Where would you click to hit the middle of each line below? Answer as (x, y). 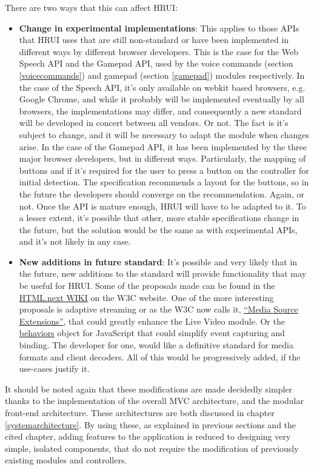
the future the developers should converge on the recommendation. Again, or (162, 194)
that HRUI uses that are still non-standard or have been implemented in (154, 40)
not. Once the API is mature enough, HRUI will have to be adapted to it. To (162, 206)
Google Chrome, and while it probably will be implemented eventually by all (162, 99)
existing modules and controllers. (66, 460)
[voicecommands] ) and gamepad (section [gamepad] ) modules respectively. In (162, 75)
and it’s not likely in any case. (75, 241)
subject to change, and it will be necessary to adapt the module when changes (164, 134)
